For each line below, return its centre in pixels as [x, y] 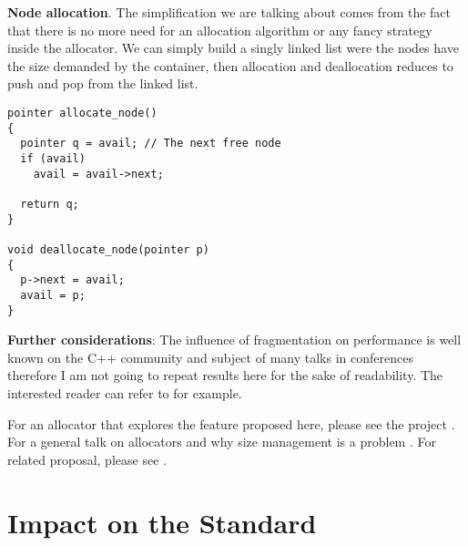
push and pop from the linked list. [103, 83]
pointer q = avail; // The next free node [151, 144]
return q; [50, 204]
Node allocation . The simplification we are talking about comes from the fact [229, 12]
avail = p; [53, 295]
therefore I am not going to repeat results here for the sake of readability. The [225, 375]
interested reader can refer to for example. [125, 392]
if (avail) [53, 158]
